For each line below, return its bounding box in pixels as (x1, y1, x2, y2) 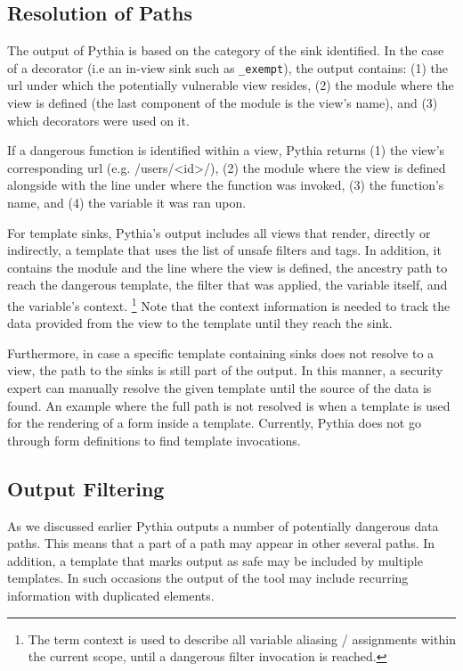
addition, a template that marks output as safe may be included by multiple (7, 551, 423, 569)
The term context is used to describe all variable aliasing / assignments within (28, 629, 456, 648)
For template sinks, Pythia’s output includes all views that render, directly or (7, 223, 431, 241)
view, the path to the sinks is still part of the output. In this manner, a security (7, 361, 443, 380)
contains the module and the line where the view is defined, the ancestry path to (7, 258, 448, 276)
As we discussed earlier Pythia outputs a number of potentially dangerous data (7, 516, 439, 535)
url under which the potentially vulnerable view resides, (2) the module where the (7, 76, 454, 94)
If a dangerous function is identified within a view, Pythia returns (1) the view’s (7, 141, 445, 160)
